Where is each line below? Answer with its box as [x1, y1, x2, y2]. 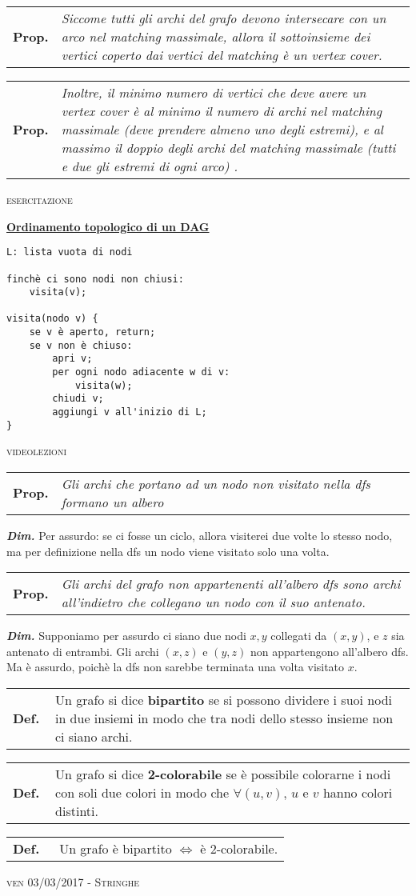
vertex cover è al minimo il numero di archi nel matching [61, 102, 382, 120]
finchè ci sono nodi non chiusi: [6, 273, 184, 285]
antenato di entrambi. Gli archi [6, 642, 159, 659]
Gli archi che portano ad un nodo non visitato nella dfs [61, 474, 370, 493]
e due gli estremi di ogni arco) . [61, 157, 238, 175]
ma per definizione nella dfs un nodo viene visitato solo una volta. [6, 542, 330, 559]
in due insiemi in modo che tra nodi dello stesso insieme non [54, 708, 394, 727]
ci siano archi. [54, 726, 133, 746]
